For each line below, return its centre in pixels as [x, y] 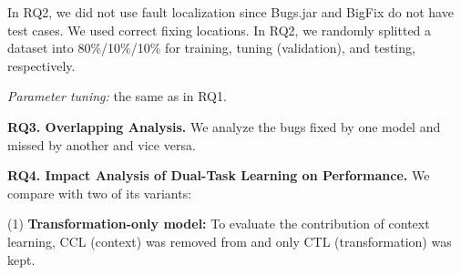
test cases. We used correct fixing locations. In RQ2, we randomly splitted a [220, 30]
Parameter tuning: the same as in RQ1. [117, 96]
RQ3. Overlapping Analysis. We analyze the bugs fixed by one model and [224, 126]
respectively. [41, 65]
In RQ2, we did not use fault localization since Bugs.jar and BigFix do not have [230, 12]
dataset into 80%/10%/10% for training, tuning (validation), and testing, [211, 48]
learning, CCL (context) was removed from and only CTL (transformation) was [230, 241]
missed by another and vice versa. [102, 144]
